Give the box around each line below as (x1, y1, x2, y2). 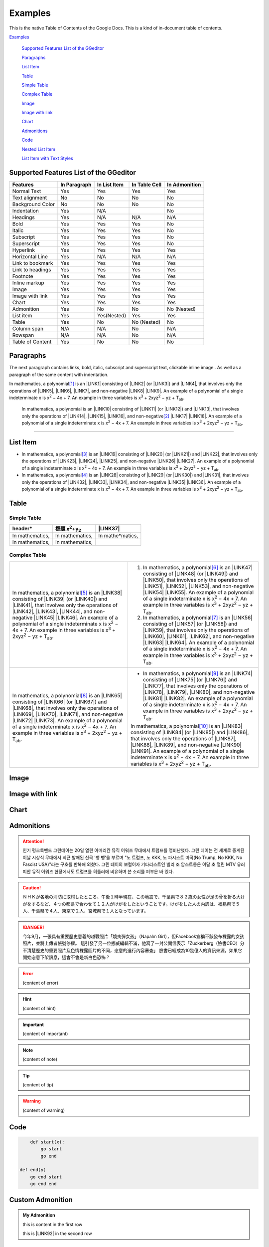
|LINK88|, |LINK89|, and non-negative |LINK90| (130, 741, 242, 748)
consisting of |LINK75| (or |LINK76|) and (142, 676, 237, 683)
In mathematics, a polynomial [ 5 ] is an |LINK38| (12, 589, 122, 596)
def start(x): (30, 1139, 65, 1145)
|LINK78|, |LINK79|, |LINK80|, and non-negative (142, 688, 255, 695)
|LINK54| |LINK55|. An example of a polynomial (142, 589, 254, 596)
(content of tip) (22, 1081, 54, 1087)
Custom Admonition (9, 1195, 73, 1204)
